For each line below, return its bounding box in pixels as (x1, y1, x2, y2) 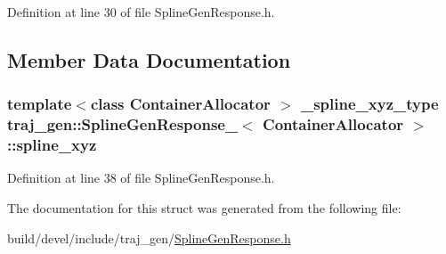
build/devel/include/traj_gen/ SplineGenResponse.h (7, 228, 291, 247)
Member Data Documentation (7, 45, 291, 73)
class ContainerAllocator (90, 93, 271, 115)
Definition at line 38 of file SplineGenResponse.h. (7, 168, 275, 187)
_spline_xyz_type (300, 93, 439, 115)
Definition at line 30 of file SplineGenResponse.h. (7, 3, 275, 20)
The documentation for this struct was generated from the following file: (7, 199, 401, 217)
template (7, 93, 72, 115)
